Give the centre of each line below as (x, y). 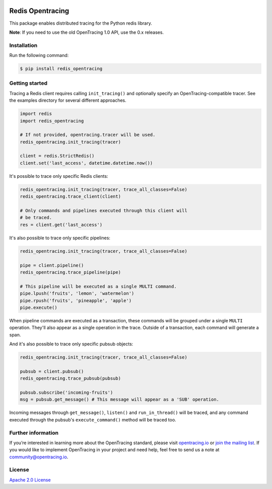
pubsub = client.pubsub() (52, 371)
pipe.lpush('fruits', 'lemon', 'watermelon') (77, 294)
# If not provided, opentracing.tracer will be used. (88, 135)
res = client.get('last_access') (61, 225)
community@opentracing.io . (39, 457)
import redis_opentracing (52, 121)
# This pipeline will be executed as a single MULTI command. (98, 286)
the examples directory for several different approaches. (68, 100)
